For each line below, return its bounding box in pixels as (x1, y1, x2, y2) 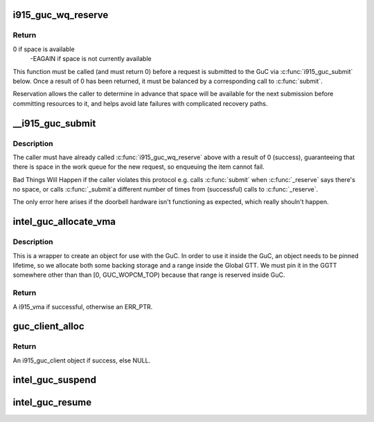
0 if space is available (12, 45, 75, 53)
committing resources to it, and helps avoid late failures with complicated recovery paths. (12, 99, 268, 107)
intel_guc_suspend (12, 374, 97, 386)
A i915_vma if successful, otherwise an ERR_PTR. (12, 302, 153, 311)
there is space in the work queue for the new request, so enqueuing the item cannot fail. (12, 163, 265, 171)
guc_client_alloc (12, 320, 84, 332)
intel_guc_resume (12, 396, 92, 408)
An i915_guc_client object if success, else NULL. (12, 356, 151, 365)
